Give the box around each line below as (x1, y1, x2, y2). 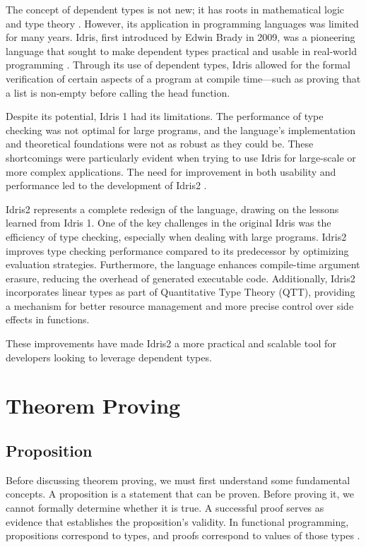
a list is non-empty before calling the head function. (6, 85, 230, 100)
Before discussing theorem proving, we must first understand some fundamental (6, 472, 350, 487)
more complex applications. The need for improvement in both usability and (6, 164, 336, 179)
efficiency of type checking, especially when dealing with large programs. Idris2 (6, 229, 347, 244)
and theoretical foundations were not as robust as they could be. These (6, 136, 314, 151)
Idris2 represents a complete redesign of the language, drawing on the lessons (6, 201, 339, 216)
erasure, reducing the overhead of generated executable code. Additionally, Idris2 (6, 270, 355, 285)
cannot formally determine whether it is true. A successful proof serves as (6, 500, 324, 515)
